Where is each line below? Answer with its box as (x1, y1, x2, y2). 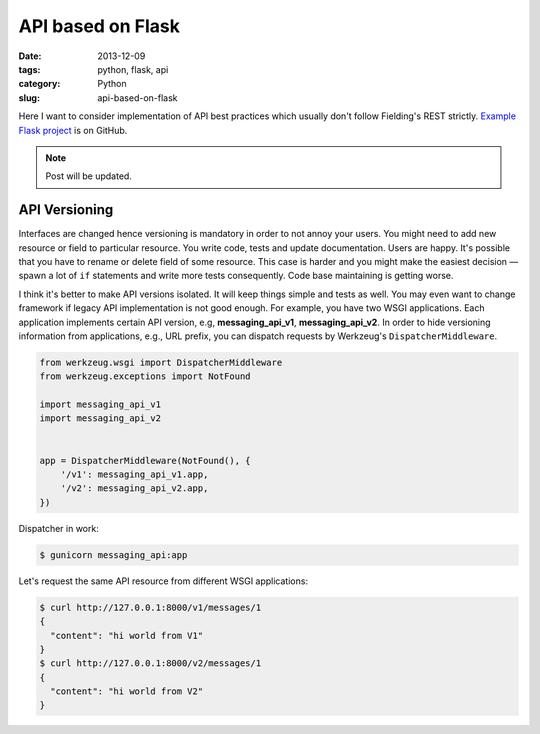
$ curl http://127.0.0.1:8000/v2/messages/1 (39, 658, 262, 669)
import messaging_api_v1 (39, 399, 162, 410)
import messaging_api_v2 (39, 413, 162, 424)
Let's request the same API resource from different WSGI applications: (18, 575, 309, 587)
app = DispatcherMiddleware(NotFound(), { (39, 455, 251, 466)
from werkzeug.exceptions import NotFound (39, 371, 251, 382)
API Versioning (18, 201, 114, 219)
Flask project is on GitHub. (18, 124, 128, 136)
